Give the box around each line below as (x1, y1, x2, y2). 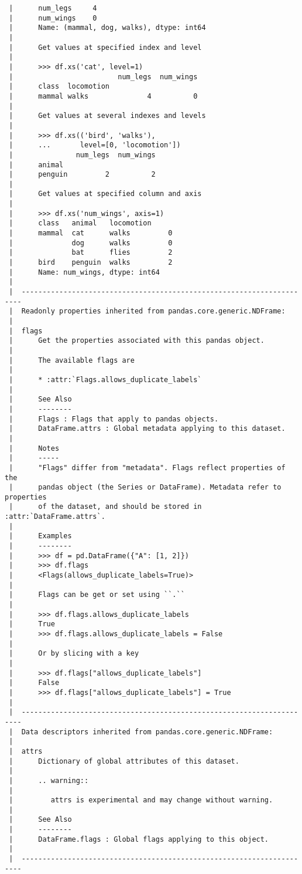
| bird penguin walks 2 (9, 258, 173, 267)
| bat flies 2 (9, 248, 173, 257)
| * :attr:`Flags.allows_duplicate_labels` (9, 375, 202, 384)
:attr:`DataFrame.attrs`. (5, 512, 105, 521)
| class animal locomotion (9, 219, 152, 228)
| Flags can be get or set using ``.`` (9, 590, 185, 599)
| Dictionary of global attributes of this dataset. (9, 757, 239, 765)
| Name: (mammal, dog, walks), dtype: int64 (9, 23, 206, 32)
